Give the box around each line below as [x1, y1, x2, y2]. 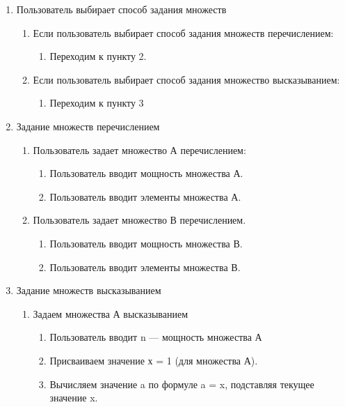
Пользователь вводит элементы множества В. [49, 259, 241, 274]
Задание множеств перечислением [16, 118, 160, 133]
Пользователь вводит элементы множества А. [49, 189, 241, 203]
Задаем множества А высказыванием [33, 306, 188, 321]
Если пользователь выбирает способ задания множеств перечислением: [33, 25, 334, 40]
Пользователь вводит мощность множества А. [49, 166, 243, 181]
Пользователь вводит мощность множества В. [49, 236, 243, 250]
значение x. [49, 390, 98, 405]
